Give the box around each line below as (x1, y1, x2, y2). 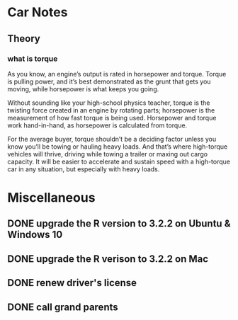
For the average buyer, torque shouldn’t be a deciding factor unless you (7, 135, 217, 143)
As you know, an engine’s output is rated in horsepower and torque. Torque (7, 69, 227, 78)
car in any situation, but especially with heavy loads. (7, 164, 160, 173)
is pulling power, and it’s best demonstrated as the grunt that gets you (7, 77, 211, 86)
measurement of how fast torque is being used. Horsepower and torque (7, 113, 217, 122)
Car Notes (7, 4, 68, 21)
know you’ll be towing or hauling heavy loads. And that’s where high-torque (7, 142, 228, 151)
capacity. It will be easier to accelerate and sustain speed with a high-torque (7, 157, 230, 166)
